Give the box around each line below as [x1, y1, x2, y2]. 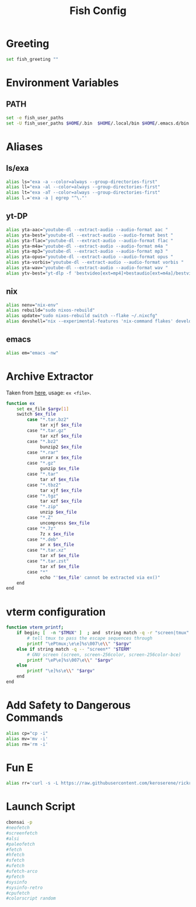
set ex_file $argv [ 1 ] [16, 406, 69, 412]
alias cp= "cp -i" [6, 730, 48, 736]
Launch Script [6, 800, 76, 813]
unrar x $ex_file [40, 455, 82, 461]
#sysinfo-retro [6, 885, 43, 891]
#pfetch [6, 874, 25, 879]
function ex [6, 400, 35, 406]
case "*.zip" [27, 504, 59, 510]
